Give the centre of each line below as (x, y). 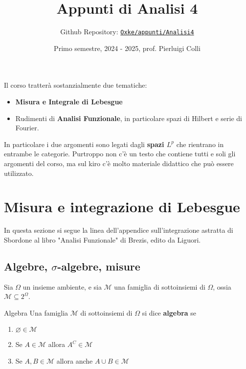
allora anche (75, 361)
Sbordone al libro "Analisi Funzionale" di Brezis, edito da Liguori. (102, 239)
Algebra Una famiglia (36, 312)
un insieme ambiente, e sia (62, 286)
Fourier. (27, 128)
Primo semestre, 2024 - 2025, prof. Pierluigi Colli (127, 48)
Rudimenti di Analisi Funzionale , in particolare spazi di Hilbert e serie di (129, 118)
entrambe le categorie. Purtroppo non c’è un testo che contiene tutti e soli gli (120, 154)
